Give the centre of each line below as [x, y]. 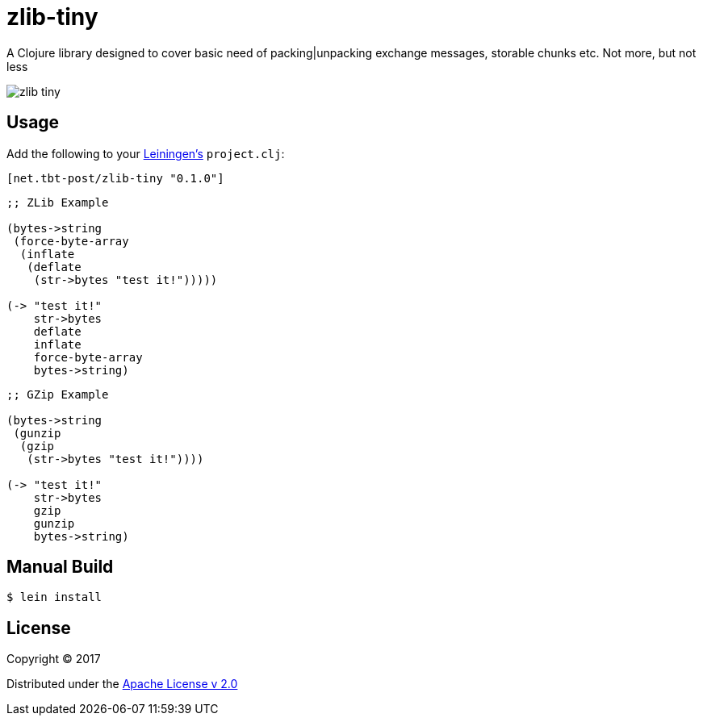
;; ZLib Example [58, 202]
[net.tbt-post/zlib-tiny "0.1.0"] [115, 178]
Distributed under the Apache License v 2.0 [122, 684]
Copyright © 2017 [54, 659]
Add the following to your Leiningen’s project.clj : [146, 153]
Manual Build [60, 567]
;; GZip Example [58, 394]
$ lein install [54, 597]
